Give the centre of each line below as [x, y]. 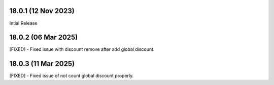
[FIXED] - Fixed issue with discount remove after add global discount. [82, 49]
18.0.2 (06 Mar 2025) [44, 37]
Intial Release [23, 23]
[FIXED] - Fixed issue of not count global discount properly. [72, 76]
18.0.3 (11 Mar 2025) [42, 64]
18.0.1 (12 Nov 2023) [42, 11]
